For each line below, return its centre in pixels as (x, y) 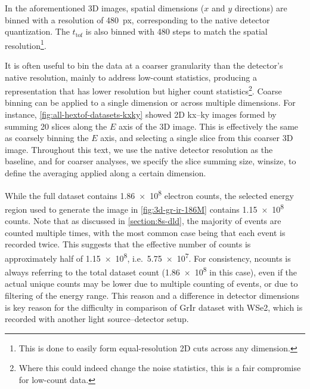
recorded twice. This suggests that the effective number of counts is (128, 244)
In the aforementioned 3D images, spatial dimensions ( (105, 8)
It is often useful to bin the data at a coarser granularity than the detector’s (144, 65)
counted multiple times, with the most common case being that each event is (145, 232)
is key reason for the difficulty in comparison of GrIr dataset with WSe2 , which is (154, 307)
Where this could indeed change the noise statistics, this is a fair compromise (160, 368)
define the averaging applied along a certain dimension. (106, 173)
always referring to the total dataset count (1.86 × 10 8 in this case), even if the (151, 271)
